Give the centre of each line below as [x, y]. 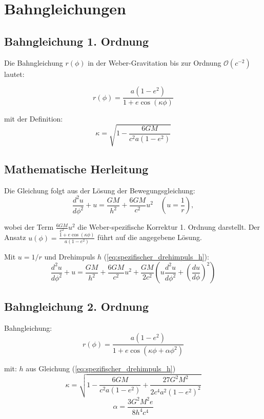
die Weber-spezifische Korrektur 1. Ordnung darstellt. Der [169, 227]
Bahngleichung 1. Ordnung [77, 41]
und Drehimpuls [70, 256]
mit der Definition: [34, 119]
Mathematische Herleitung [76, 168]
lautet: [14, 74]
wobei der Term [29, 227]
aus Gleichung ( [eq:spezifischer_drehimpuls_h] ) [101, 368]
